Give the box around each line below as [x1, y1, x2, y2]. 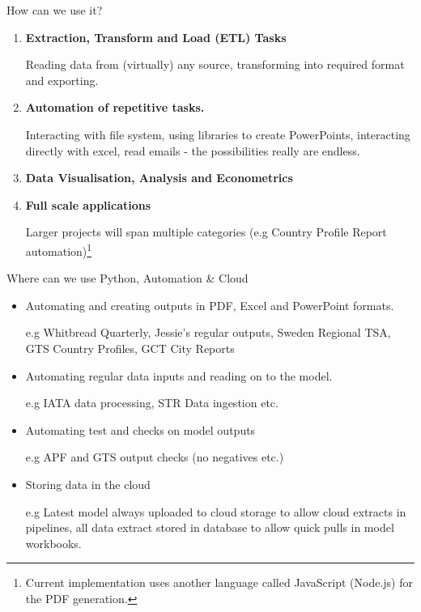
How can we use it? [6, 2, 103, 18]
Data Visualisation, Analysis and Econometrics [25, 169, 293, 186]
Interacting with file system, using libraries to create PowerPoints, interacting [25, 125, 410, 142]
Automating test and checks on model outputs [25, 421, 256, 438]
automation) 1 [25, 240, 92, 259]
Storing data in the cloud [25, 475, 151, 492]
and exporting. [25, 71, 99, 88]
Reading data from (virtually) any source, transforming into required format [25, 56, 405, 73]
